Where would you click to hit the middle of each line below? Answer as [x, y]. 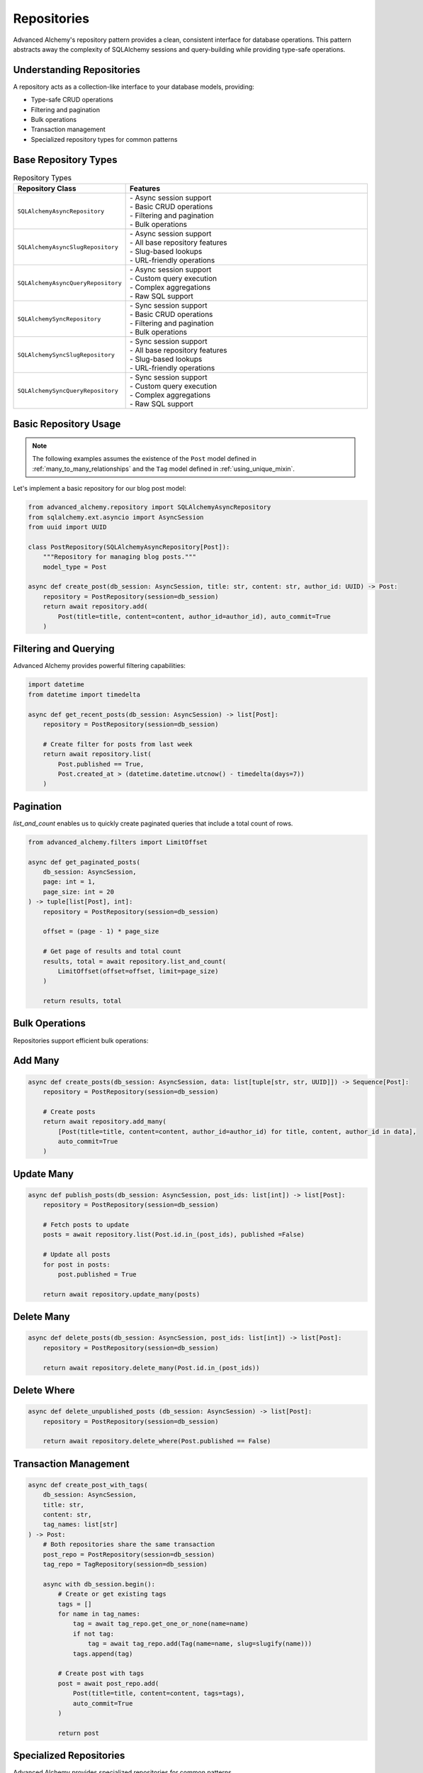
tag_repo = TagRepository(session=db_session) [125, 1564]
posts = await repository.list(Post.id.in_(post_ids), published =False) [174, 1235]
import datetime [56, 685]
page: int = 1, [69, 882]
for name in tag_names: [99, 1614]
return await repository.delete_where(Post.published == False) [157, 1441]
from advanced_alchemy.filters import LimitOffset [118, 842]
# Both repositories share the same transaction [129, 1545]
